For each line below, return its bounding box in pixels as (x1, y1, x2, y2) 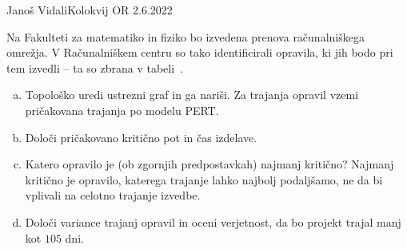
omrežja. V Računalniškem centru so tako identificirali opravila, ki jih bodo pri (6, 44, 393, 61)
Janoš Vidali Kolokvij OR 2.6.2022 (6, 2, 173, 18)
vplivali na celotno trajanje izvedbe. (25, 187, 201, 204)
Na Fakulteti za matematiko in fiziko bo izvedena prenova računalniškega (6, 28, 365, 45)
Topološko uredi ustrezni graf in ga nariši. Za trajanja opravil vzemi (25, 86, 359, 103)
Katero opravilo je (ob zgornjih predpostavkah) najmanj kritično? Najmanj (25, 156, 394, 172)
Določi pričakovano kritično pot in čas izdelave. (25, 128, 257, 145)
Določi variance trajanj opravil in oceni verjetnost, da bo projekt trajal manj (25, 213, 401, 230)
